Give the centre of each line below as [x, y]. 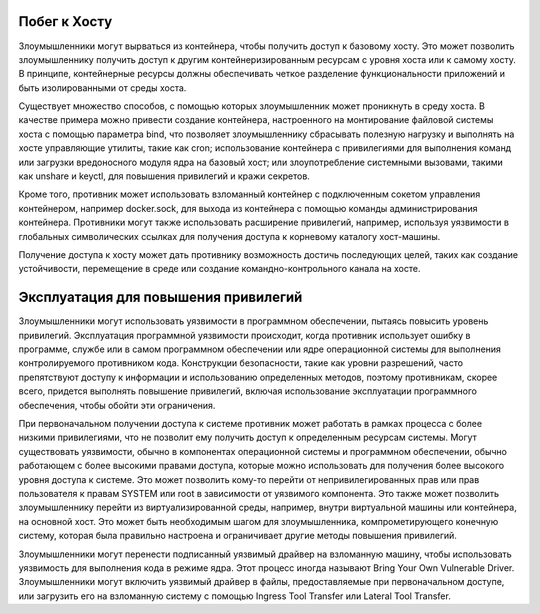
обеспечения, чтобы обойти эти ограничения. [117, 405]
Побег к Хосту [65, 21]
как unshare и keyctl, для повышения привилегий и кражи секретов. [164, 176]
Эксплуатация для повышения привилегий [160, 297]
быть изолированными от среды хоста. [102, 87]
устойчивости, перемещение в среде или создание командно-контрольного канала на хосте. [219, 269]
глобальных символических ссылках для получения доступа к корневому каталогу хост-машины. [229, 236]
